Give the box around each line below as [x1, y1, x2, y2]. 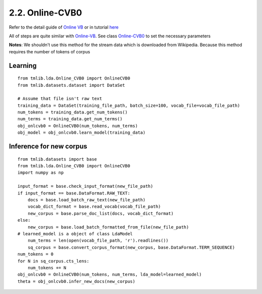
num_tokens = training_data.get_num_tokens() [17, 110, 128, 115]
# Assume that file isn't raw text [17, 96, 102, 101]
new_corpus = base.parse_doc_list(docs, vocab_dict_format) [27, 211, 174, 216]
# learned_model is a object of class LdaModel [17, 231, 133, 236]
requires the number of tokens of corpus [9, 49, 90, 54]
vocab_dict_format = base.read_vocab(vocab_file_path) [27, 204, 161, 210]
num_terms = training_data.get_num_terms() [17, 116, 123, 122]
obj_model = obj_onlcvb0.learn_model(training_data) [17, 130, 146, 135]
